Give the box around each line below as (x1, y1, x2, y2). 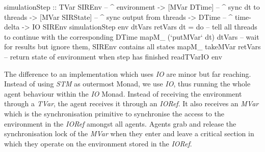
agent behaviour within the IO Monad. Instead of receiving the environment (4, 88, 242, 99)
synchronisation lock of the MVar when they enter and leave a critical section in (4, 128, 254, 139)
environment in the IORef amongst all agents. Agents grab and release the (4, 118, 236, 129)
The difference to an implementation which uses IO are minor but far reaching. (4, 68, 251, 79)
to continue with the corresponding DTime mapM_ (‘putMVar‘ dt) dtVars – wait (4, 31, 259, 42)
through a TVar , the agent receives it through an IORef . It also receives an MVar (4, 98, 259, 109)
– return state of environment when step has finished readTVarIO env (4, 51, 222, 62)
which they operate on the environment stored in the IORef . (4, 138, 192, 148)
